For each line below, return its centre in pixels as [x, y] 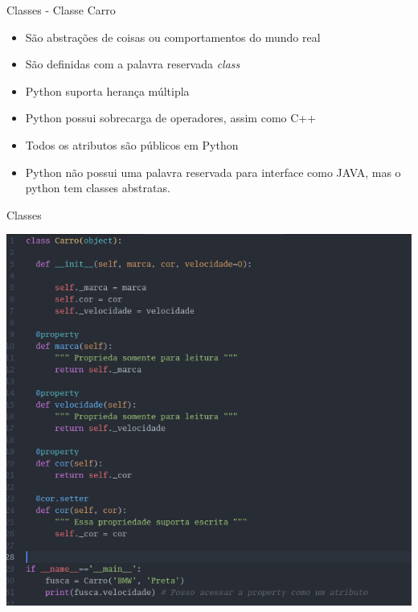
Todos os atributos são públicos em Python [132, 144]
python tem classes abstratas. [98, 188]
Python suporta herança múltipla [107, 90]
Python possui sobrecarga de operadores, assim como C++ [171, 118]
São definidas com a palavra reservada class [133, 64]
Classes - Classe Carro [61, 10]
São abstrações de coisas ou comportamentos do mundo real [173, 37]
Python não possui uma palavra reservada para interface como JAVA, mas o [213, 172]
